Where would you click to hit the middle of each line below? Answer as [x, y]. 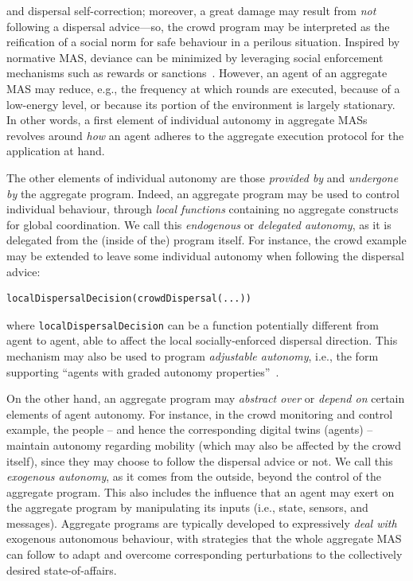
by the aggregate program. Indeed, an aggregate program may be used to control [203, 193]
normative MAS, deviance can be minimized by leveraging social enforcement [195, 57]
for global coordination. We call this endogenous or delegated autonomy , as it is [199, 224]
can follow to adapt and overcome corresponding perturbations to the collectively [205, 554]
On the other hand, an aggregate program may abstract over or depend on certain [206, 398]
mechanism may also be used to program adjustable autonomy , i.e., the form [193, 355]
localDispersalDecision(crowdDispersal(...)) [129, 299]
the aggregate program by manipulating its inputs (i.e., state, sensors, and [187, 507]
